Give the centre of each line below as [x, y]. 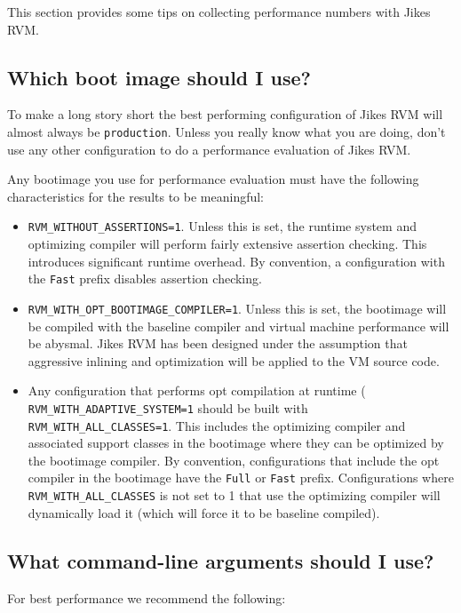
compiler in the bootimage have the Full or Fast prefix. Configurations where [241, 478]
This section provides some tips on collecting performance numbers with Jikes [219, 12]
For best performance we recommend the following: [147, 597]
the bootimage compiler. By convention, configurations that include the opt [234, 460]
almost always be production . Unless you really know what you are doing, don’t [227, 131]
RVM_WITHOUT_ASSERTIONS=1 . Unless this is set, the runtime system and [222, 226]
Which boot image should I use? [159, 77]
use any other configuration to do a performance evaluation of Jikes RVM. [209, 149]
